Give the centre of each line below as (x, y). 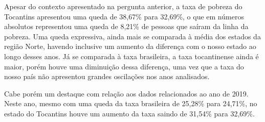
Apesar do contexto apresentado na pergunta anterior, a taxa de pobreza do (123, 6)
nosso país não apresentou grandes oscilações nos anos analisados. (107, 76)
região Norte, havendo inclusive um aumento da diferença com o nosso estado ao (130, 46)
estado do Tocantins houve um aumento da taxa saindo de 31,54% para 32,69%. (129, 113)
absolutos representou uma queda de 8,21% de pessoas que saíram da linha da (126, 26)
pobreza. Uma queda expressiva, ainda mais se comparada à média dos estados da (132, 36)
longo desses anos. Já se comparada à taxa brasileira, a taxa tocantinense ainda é (131, 56)
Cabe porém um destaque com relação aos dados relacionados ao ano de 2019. (126, 93)
